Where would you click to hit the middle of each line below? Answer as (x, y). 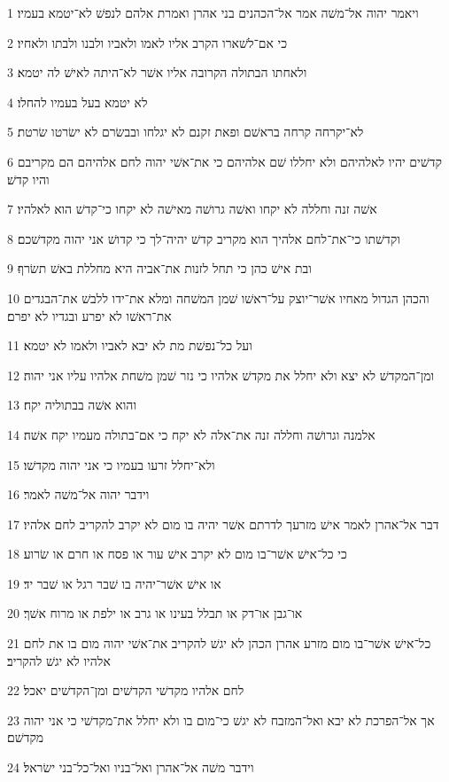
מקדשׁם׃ (26, 737)
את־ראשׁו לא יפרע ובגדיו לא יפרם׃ (89, 315)
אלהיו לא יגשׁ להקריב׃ (59, 660)
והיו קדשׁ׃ (28, 179)
